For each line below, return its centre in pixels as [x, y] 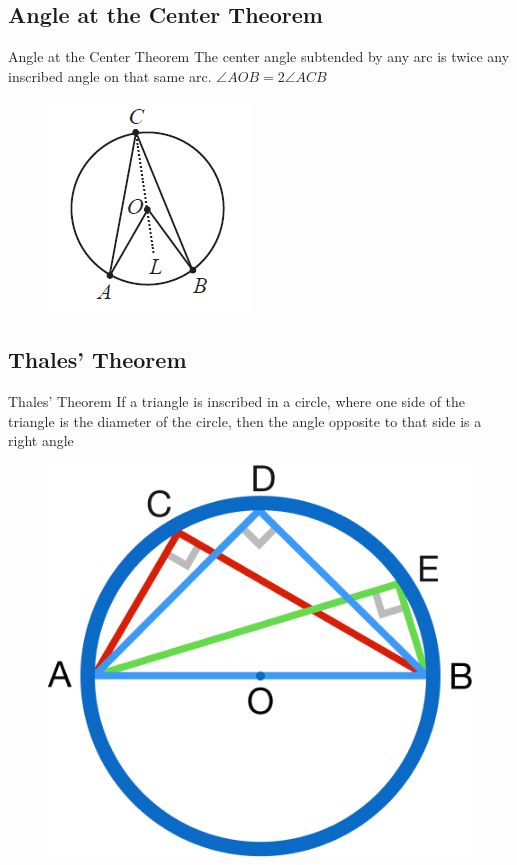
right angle [41, 440]
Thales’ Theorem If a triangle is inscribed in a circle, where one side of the [237, 401]
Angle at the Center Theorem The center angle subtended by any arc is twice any [259, 56]
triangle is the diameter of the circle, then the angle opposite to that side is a [245, 420]
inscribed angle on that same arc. [110, 75]
